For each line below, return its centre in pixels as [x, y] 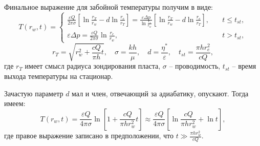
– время [244, 66]
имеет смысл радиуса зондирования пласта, [93, 66]
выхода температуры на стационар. [59, 76]
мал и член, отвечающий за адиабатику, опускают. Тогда [160, 93]
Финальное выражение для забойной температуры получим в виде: [109, 7]
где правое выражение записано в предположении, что [89, 135]
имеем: [15, 103]
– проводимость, [195, 66]
